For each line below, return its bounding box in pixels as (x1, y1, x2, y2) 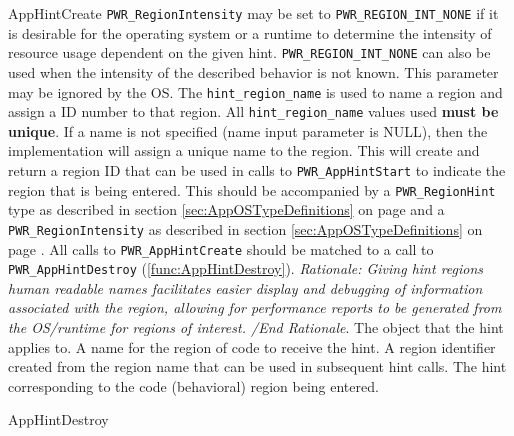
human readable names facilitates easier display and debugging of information (8, 277, 483, 298)
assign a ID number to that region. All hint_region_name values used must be (8, 101, 499, 122)
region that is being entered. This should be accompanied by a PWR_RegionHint (8, 179, 496, 200)
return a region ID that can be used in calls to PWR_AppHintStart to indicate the (8, 160, 506, 180)
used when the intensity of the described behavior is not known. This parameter (8, 61, 499, 82)
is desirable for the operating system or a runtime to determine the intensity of (8, 22, 492, 43)
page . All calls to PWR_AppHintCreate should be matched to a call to (8, 238, 434, 259)
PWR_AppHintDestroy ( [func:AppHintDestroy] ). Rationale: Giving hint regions (8, 258, 484, 279)
